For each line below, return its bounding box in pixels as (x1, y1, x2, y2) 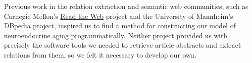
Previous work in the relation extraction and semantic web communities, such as (4, 1, 249, 11)
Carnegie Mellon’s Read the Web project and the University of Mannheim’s (4, 10, 233, 21)
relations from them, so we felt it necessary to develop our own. (4, 49, 197, 60)
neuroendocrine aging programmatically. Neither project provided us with (4, 30, 228, 40)
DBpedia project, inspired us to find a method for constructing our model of (4, 20, 236, 31)
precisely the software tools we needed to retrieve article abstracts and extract (4, 40, 241, 50)
